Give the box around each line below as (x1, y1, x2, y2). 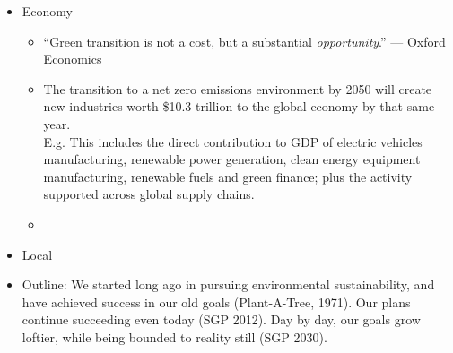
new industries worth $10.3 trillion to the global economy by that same (43, 97, 435, 116)
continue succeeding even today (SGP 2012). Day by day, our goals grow (22, 310, 421, 329)
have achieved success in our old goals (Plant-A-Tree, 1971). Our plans (22, 292, 411, 311)
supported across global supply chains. (43, 185, 255, 203)
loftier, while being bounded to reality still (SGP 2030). (22, 327, 327, 346)
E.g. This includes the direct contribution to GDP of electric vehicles (43, 132, 423, 151)
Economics (43, 49, 102, 68)
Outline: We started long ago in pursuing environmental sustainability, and (22, 275, 435, 294)
